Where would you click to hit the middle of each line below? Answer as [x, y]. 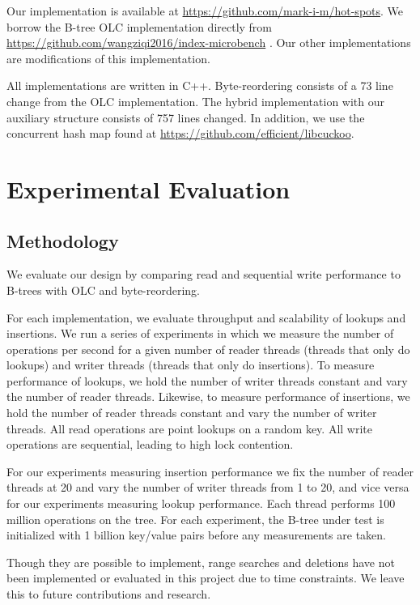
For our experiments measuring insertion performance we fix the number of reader [210, 471]
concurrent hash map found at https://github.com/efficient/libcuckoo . [180, 133]
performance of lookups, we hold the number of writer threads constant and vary [207, 380]
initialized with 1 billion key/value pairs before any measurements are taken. [196, 535]
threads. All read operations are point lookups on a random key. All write [190, 428]
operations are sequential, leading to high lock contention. [150, 444]
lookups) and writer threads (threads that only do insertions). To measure [191, 365]
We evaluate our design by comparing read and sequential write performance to [204, 274]
